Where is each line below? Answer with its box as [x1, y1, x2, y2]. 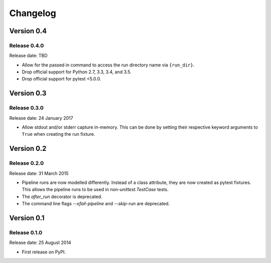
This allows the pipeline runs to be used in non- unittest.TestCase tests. [22, 187, 169, 193]
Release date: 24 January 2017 [9, 115, 73, 121]
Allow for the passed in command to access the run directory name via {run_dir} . [22, 62, 195, 68]
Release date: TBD [9, 53, 48, 59]
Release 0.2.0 [9, 160, 44, 167]
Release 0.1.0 [9, 229, 43, 236]
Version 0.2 [9, 144, 47, 153]
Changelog [9, 8, 56, 19]
